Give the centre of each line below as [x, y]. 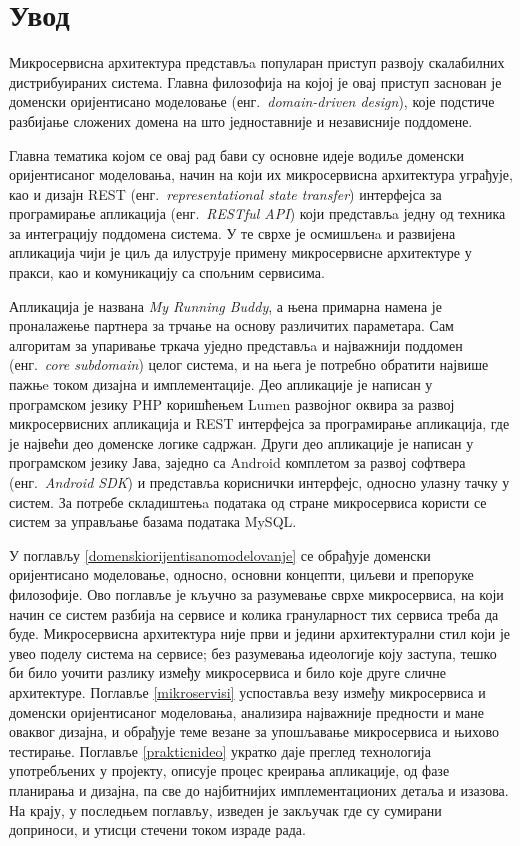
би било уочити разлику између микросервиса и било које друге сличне [227, 672]
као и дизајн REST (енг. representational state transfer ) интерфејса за [225, 193]
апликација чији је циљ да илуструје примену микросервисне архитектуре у [240, 252]
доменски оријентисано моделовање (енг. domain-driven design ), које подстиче [252, 101]
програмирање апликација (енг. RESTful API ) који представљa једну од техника [257, 213]
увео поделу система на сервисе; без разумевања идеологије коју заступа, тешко [253, 652]
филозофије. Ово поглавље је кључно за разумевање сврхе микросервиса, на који [256, 593]
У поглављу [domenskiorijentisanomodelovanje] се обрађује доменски [220, 554]
